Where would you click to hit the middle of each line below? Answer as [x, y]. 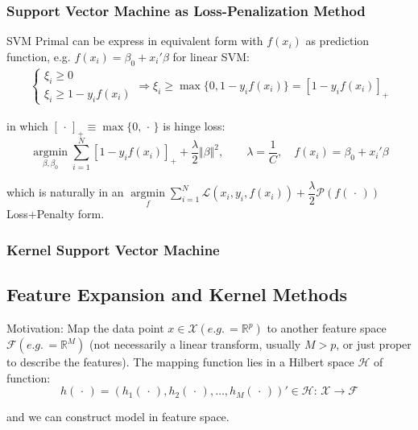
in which [27, 125]
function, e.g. [39, 56]
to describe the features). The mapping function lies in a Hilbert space [180, 362]
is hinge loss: [194, 125]
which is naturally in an [65, 192]
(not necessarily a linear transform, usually [195, 344]
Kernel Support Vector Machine [113, 249]
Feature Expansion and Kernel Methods [177, 294]
